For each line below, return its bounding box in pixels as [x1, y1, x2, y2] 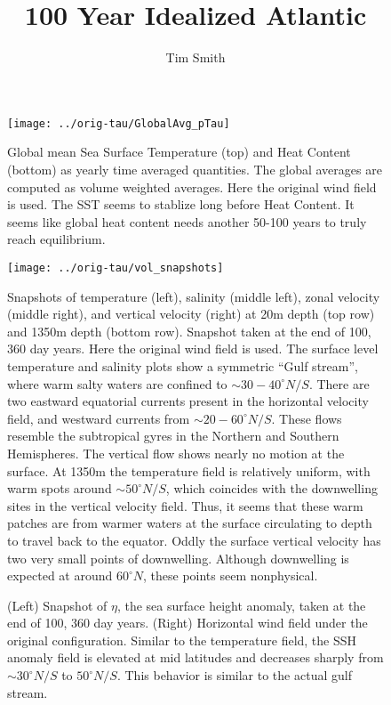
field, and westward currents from [7, 409, 190, 427]
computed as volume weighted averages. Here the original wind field [7, 177, 377, 196]
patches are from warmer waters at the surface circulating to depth [7, 514, 372, 532]
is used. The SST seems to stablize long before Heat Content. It [7, 195, 355, 214]
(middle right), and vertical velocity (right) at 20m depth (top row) [7, 304, 375, 323]
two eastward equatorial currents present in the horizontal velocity [7, 392, 369, 410]
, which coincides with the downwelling [165, 479, 378, 498]
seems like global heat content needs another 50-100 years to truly [7, 212, 367, 231]
